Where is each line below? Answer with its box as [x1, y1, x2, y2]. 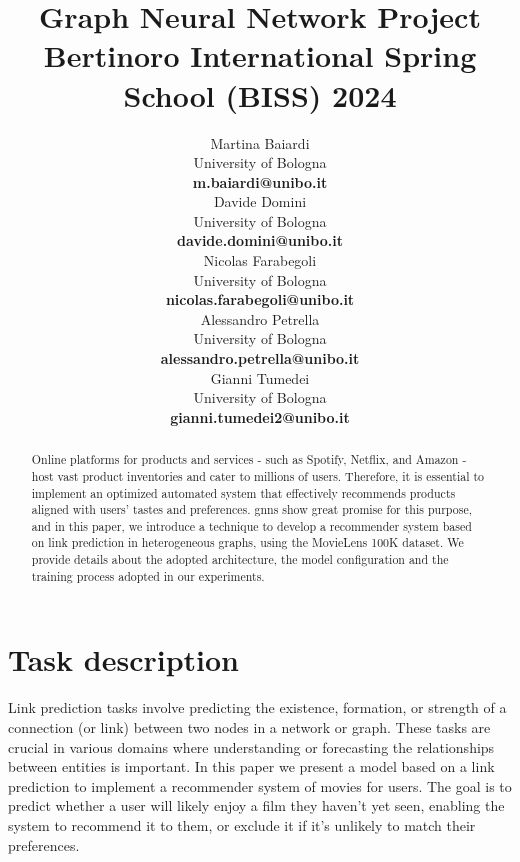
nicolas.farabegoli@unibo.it [165, 289, 355, 310]
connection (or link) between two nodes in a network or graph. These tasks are [8, 716, 491, 737]
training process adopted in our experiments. [31, 567, 265, 584]
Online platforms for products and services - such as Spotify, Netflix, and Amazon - [31, 451, 467, 468]
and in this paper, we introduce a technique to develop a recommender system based [31, 517, 472, 534]
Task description [8, 639, 240, 680]
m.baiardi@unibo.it [192, 171, 328, 192]
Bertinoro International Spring [43, 35, 477, 76]
